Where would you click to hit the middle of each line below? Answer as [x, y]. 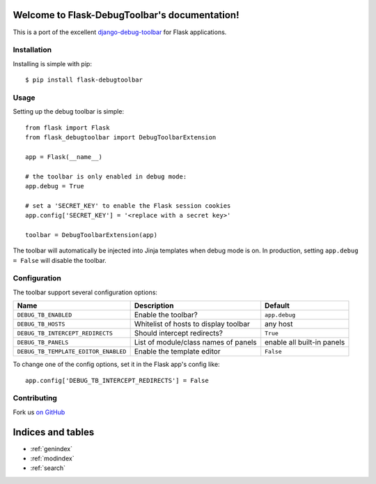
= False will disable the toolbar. [60, 260]
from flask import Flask [68, 128]
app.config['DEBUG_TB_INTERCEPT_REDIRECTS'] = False [117, 380]
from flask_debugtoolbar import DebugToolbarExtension [121, 137]
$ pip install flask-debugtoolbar [84, 80]
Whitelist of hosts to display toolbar [192, 324]
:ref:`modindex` [52, 459]
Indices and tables [54, 432]
